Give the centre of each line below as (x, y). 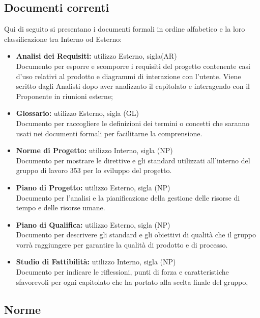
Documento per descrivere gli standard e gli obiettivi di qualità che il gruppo (136, 235)
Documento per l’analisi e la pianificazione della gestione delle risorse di (128, 197)
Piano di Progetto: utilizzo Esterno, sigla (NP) (93, 187)
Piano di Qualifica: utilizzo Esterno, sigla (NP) (93, 224)
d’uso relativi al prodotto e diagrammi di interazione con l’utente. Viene (128, 76)
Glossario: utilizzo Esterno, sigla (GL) (77, 113)
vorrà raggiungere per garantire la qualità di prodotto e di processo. (122, 244)
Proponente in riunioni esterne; (65, 96)
